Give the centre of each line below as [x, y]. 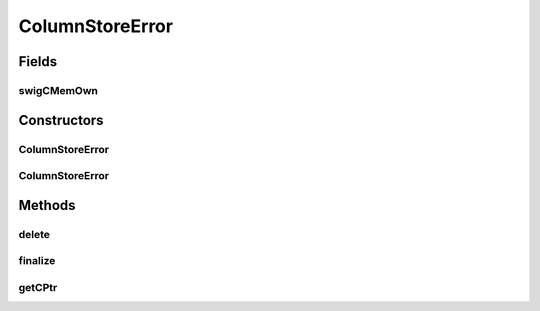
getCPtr [38, 287]
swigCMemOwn [58, 90]
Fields [38, 61]
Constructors [61, 120]
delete [34, 234]
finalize [37, 261]
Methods [47, 205]
